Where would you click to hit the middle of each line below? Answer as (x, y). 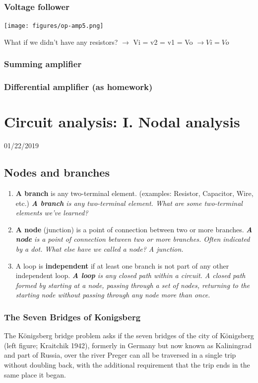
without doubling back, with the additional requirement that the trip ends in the (127, 365)
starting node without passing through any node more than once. (113, 295)
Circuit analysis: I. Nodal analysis (122, 122)
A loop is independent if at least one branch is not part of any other (122, 265)
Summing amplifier (43, 64)
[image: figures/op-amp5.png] (54, 26)
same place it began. (35, 374)
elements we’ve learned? (52, 213)
